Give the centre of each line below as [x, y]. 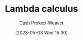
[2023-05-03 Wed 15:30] [41, 32]
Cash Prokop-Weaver [41, 23]
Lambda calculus [41, 9]
